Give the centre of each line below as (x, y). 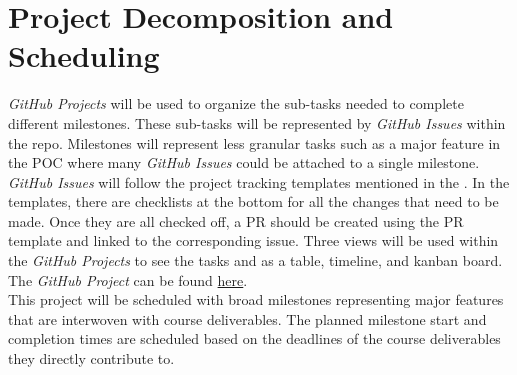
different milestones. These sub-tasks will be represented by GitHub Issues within (257, 122)
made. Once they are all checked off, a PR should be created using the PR (236, 220)
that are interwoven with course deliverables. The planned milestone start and (247, 318)
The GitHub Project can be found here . (128, 279)
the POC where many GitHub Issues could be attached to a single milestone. (244, 162)
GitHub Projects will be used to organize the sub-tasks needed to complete (236, 103)
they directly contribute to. (91, 358)
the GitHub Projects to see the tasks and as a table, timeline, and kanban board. (255, 260)
